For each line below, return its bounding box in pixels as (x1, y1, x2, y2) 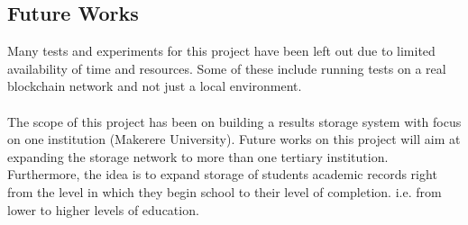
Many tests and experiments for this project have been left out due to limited (7, 41, 436, 60)
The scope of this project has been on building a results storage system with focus (7, 112, 462, 130)
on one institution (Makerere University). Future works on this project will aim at (7, 130, 461, 148)
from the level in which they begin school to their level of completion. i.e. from (7, 182, 442, 201)
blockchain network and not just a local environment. (7, 76, 302, 95)
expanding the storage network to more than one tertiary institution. (7, 147, 389, 166)
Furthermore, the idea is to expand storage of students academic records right (7, 165, 437, 184)
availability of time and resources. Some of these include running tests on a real (7, 58, 446, 77)
